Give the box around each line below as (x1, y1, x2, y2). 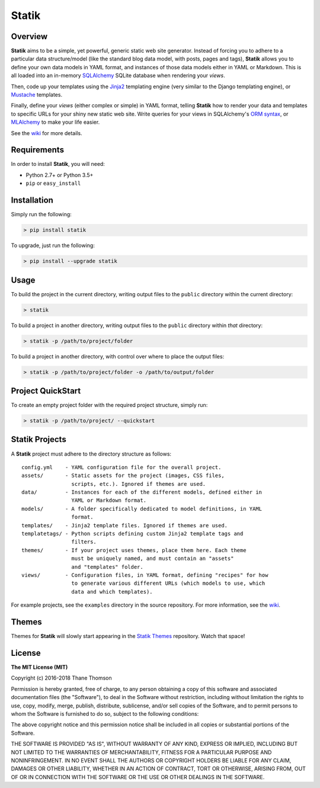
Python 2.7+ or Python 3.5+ (25, 171, 94, 178)
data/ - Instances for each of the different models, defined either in (21, 489, 263, 496)
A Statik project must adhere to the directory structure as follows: (11, 450, 172, 457)
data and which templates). (71, 588, 153, 595)
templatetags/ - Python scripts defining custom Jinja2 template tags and (21, 530, 244, 537)
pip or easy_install (25, 180, 81, 187)
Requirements (11, 145, 65, 155)
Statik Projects (11, 434, 66, 444)
